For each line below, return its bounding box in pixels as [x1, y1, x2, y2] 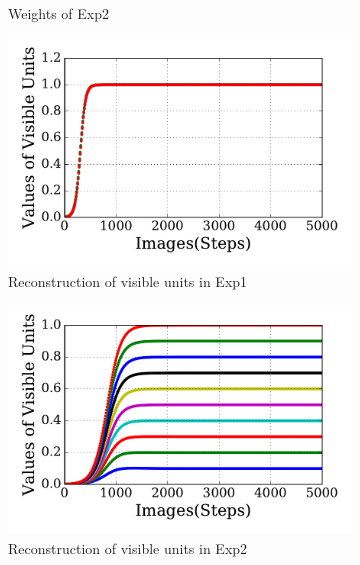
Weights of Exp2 [8, 3, 110, 23]
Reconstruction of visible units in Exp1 [8, 270, 248, 291]
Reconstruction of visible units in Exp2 [8, 538, 248, 559]
